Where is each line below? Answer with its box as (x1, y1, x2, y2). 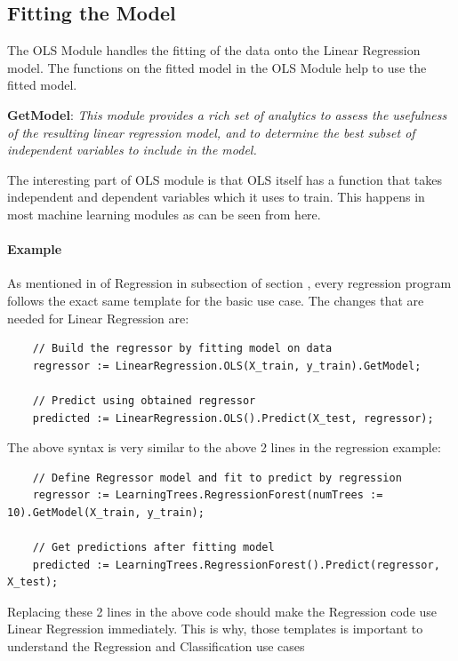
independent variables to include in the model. (7, 140, 257, 159)
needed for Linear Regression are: (7, 308, 189, 327)
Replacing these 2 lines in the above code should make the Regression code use (7, 601, 438, 620)
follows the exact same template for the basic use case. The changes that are (7, 291, 424, 309)
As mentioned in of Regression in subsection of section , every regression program (7, 274, 452, 292)
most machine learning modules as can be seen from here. (7, 204, 321, 223)
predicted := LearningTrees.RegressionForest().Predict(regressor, (32, 558, 440, 571)
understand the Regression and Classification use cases (7, 637, 305, 656)
